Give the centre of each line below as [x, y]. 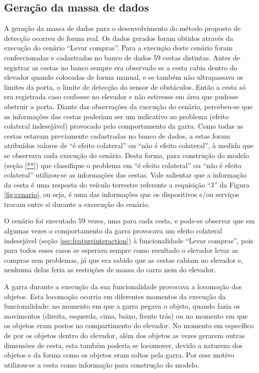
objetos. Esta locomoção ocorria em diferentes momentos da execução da [115, 296]
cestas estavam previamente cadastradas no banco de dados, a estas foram [117, 135]
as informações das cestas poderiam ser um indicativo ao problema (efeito [117, 116]
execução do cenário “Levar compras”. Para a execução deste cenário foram [118, 48]
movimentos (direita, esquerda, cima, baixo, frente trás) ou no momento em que [126, 315]
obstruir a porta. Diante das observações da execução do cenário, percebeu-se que [128, 106]
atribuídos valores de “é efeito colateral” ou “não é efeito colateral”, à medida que [129, 145]
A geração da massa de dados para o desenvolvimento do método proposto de [122, 28]
